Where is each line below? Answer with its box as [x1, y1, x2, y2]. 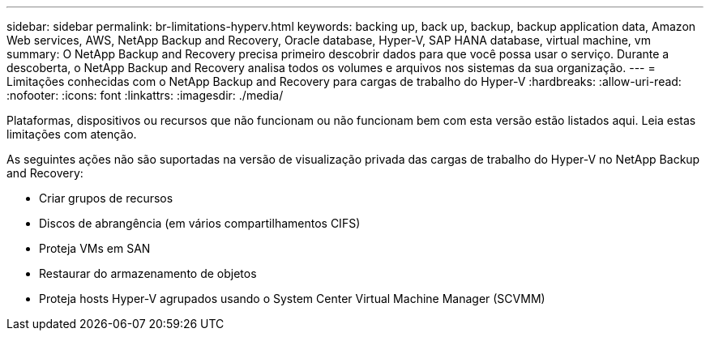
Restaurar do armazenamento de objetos [39, 267, 257, 280]
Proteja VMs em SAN [39, 241, 151, 255]
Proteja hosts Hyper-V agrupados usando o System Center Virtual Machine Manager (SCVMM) [39, 292, 545, 305]
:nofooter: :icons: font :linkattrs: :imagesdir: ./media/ [6, 88, 284, 102]
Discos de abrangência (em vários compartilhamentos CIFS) [39, 216, 361, 230]
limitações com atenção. [6, 127, 137, 141]
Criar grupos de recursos [39, 191, 173, 205]
